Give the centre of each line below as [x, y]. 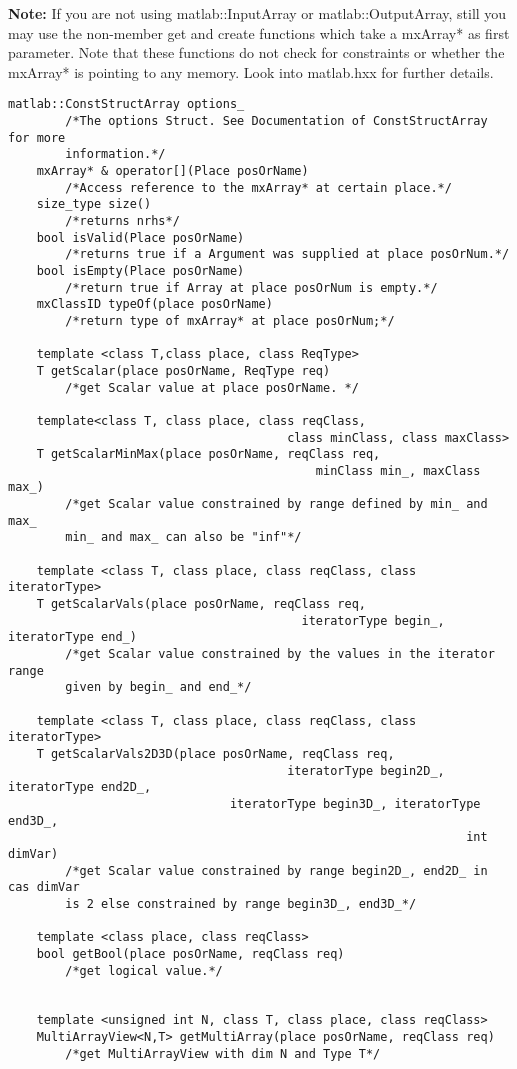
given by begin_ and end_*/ [158, 687]
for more [37, 137]
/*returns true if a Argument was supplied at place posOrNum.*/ [287, 254]
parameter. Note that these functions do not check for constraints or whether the [256, 52]
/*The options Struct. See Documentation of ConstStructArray [276, 121]
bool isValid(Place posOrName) [140, 237]
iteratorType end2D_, [80, 787]
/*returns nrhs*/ [122, 220]
